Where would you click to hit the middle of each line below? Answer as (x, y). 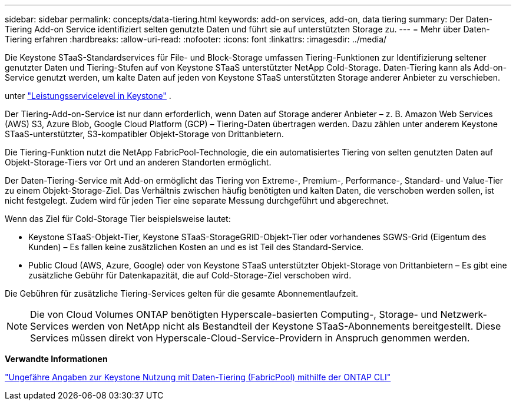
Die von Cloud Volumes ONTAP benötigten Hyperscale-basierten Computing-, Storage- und (234, 314)
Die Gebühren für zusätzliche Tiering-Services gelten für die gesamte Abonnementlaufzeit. (181, 293)
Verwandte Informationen (56, 359)
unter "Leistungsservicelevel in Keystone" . (88, 96)
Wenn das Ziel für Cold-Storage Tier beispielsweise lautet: (118, 219)
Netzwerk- (464, 314)
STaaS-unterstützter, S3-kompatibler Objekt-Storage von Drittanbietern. (144, 134)
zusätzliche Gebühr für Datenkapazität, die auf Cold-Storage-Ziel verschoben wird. (190, 275)
